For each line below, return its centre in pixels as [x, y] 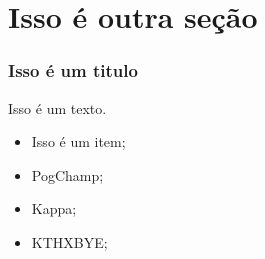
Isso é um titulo [73, 70]
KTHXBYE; [69, 241]
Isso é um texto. [57, 107]
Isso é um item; [78, 141]
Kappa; [54, 208]
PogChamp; [67, 174]
